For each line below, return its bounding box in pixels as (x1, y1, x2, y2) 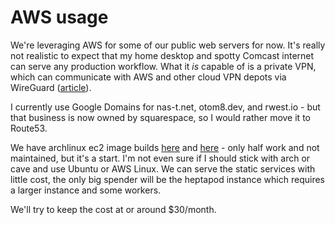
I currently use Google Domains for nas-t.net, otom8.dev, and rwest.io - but (10, 101, 321, 113)
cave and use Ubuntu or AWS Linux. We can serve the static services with (10, 162, 316, 175)
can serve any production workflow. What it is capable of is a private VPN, (10, 60, 317, 72)
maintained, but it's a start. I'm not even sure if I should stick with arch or (10, 152, 311, 164)
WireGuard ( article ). (10, 81, 92, 93)
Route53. (10, 122, 48, 134)
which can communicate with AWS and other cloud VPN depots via (10, 71, 287, 83)
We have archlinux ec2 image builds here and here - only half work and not (10, 141, 320, 153)
